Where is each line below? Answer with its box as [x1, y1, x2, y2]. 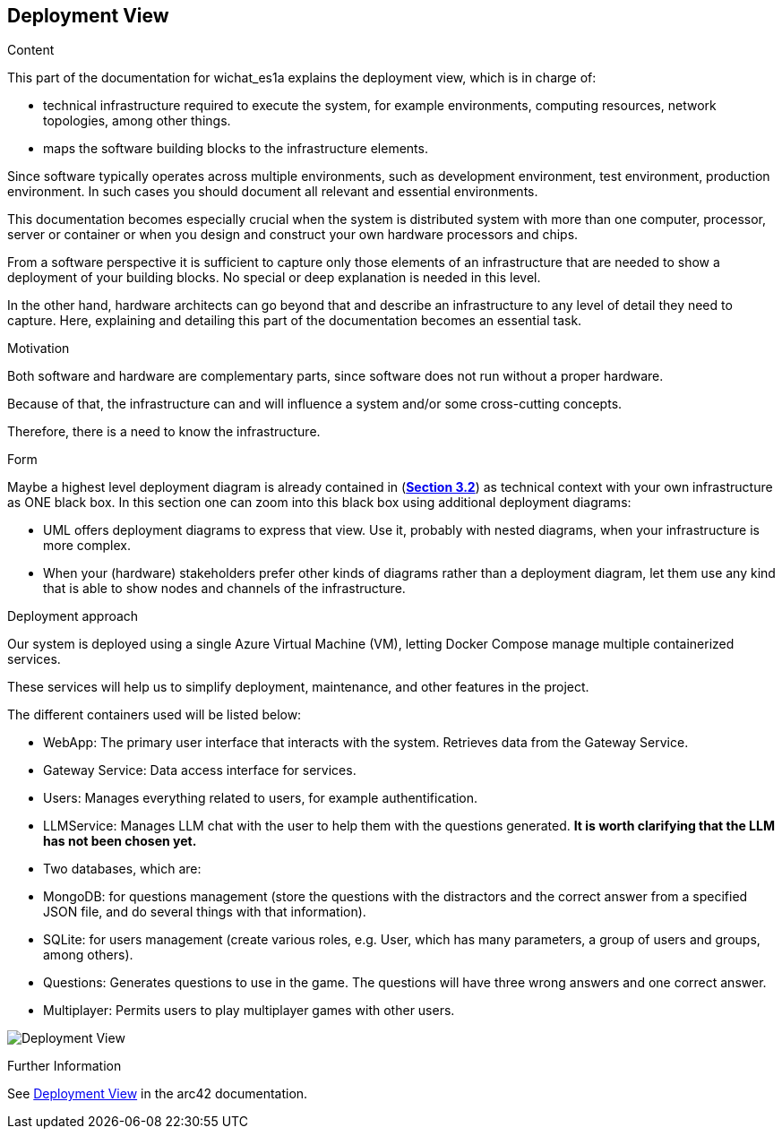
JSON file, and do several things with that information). [43, 904, 366, 920]
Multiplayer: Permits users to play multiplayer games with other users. [43, 1003, 455, 1019]
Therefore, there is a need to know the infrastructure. [7, 424, 321, 440]
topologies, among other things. [43, 113, 231, 129]
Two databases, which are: [43, 861, 202, 877]
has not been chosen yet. [43, 833, 197, 849]
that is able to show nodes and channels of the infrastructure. [43, 581, 406, 597]
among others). [43, 947, 133, 963]
